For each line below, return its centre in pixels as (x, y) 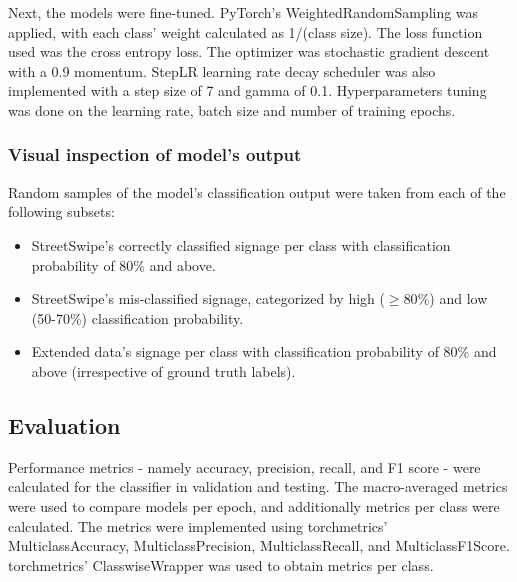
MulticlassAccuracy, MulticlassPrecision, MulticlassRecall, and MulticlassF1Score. (259, 545)
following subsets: (61, 211)
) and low (458, 298)
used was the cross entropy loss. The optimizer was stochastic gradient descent (249, 51)
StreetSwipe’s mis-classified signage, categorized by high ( (208, 298)
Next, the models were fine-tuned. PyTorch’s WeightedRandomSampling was (243, 12)
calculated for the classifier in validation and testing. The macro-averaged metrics (258, 486)
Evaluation (64, 424)
